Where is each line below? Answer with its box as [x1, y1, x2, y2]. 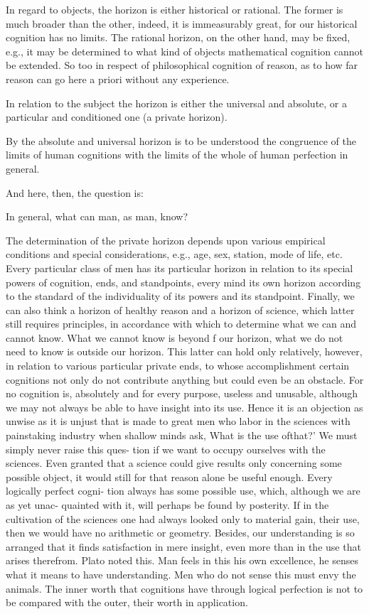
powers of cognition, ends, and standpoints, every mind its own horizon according [6, 274, 361, 289]
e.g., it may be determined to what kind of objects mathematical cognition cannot [6, 43, 363, 58]
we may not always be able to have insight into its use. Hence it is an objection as [6, 399, 363, 414]
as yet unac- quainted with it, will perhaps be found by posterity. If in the [6, 497, 329, 512]
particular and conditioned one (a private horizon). [6, 109, 228, 124]
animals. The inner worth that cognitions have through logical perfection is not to [6, 581, 363, 596]
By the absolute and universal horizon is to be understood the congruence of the [6, 133, 357, 148]
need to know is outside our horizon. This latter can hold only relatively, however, [6, 344, 363, 359]
